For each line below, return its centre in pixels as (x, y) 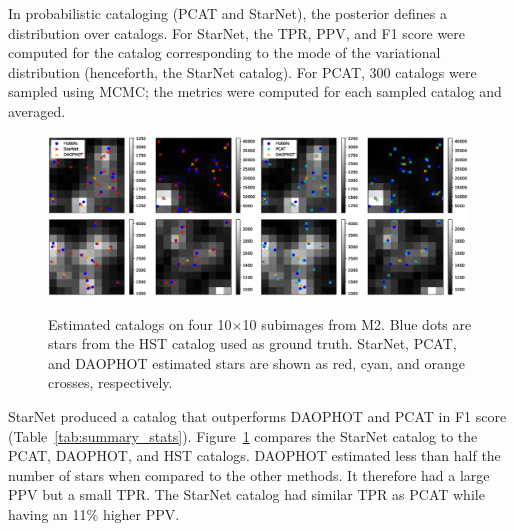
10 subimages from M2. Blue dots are (357, 323)
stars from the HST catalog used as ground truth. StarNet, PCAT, (252, 343)
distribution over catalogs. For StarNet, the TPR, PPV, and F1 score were (237, 32)
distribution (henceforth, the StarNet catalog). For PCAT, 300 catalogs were (242, 71)
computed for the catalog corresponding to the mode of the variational (224, 52)
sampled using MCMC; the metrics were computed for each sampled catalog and (255, 91)
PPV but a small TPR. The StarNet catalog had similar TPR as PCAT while (246, 494)
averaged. (37, 110)
